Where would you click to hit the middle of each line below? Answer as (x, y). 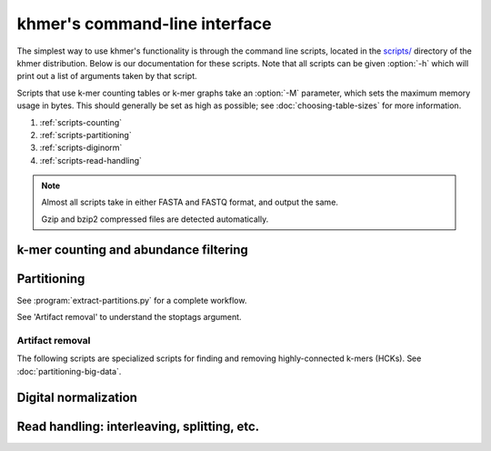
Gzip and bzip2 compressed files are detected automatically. (155, 219)
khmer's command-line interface (144, 24)
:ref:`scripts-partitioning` (85, 135)
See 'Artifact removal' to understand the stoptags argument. (129, 317)
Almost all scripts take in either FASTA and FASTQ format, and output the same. (190, 202)
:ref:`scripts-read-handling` (91, 160)
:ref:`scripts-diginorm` (81, 148)
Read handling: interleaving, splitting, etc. (138, 426)
